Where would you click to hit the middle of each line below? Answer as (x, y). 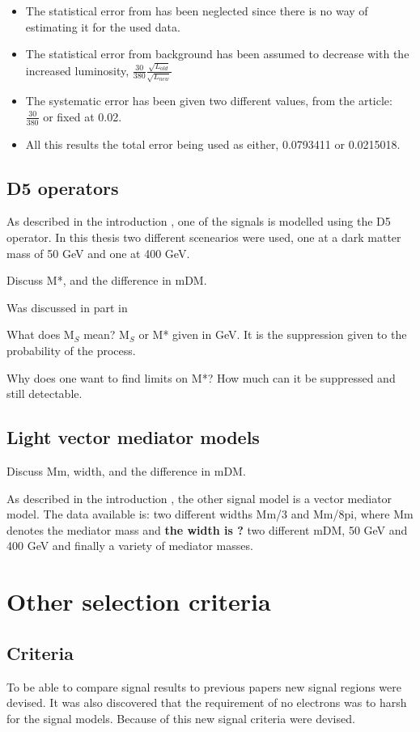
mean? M (106, 334)
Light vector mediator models (133, 437)
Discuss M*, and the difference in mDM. (107, 280)
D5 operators (63, 187)
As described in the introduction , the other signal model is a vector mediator (199, 498)
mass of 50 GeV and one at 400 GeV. (98, 253)
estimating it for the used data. (103, 26)
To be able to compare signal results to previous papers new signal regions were (204, 686)
